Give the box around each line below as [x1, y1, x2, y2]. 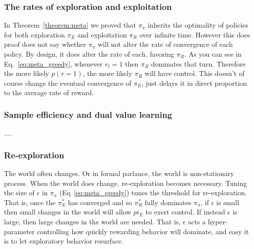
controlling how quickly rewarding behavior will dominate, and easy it [37, 226, 249, 236]
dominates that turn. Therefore [151, 58, 246, 69]
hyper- [208, 216, 228, 226]
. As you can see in [184, 49, 242, 59]
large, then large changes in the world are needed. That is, [4, 216, 181, 226]
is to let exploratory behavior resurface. [4, 236, 124, 246]
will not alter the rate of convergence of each [97, 39, 233, 49]
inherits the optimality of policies [147, 20, 249, 30]
